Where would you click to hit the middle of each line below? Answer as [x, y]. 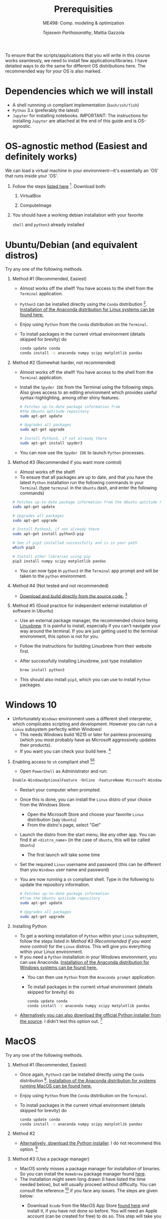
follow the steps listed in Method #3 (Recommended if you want [85, 941]
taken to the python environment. [53, 576]
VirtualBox [30, 196]
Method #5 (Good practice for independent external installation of [80, 606]
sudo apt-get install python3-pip [48, 534]
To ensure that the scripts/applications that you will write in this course [78, 55]
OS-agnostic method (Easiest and [76, 146]
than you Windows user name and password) [64, 870]
